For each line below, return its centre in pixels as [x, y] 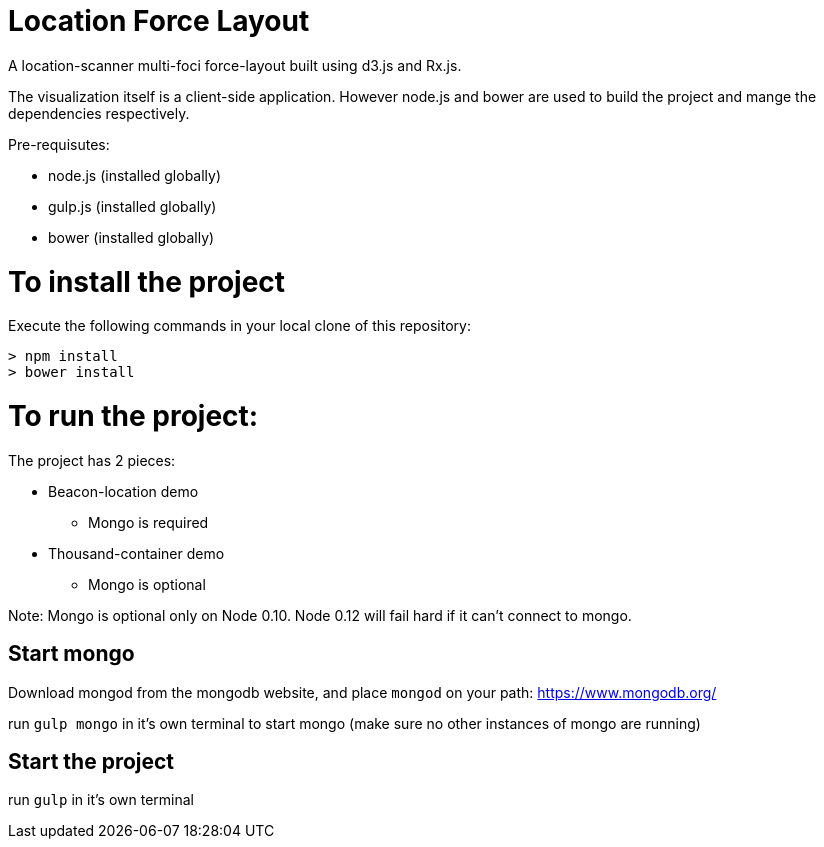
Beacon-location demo [123, 491]
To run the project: [133, 416]
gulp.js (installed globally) [132, 206]
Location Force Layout [159, 21]
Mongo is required [148, 522]
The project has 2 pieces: [92, 460]
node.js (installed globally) [135, 175]
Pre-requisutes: [59, 144]
